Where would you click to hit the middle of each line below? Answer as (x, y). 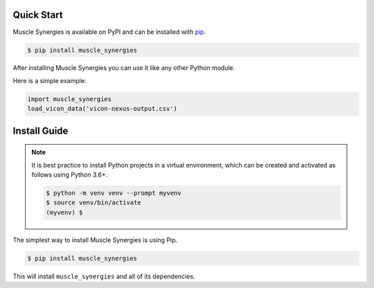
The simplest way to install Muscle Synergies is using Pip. (95, 240)
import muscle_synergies (70, 99)
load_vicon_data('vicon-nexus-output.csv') (103, 109)
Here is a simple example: (50, 80)
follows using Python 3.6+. (70, 175)
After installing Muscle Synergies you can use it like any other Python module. (124, 68)
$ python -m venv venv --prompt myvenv (114, 193)
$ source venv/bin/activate (93, 203)
